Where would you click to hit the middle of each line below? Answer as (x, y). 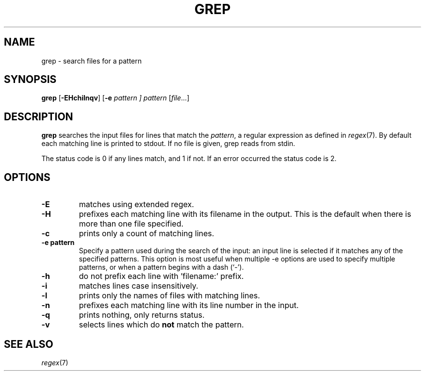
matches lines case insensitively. (139, 286)
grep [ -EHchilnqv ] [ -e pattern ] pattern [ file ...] (115, 98)
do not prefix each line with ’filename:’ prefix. (161, 276)
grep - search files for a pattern (92, 61)
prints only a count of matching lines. (147, 234)
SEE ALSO (29, 344)
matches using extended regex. (136, 204)
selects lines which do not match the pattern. (161, 325)
